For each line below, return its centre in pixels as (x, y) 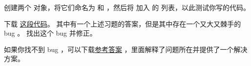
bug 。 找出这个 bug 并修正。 (50, 33)
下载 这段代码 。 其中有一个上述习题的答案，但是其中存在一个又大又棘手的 (123, 23)
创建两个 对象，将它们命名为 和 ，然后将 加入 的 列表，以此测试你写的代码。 (127, 7)
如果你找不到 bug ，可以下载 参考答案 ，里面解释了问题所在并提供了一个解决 (126, 49)
